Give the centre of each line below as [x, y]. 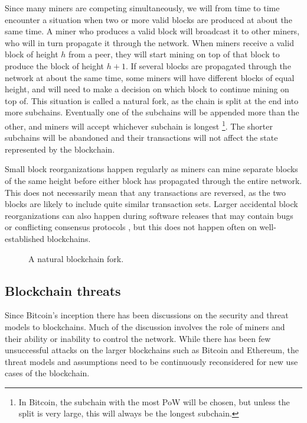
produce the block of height [55, 65]
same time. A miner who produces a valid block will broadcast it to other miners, [152, 31]
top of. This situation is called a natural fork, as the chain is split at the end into [152, 100]
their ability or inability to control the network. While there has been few [138, 338]
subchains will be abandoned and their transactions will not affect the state [141, 138]
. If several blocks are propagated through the [208, 65]
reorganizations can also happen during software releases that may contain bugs [149, 215]
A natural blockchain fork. [76, 258]
